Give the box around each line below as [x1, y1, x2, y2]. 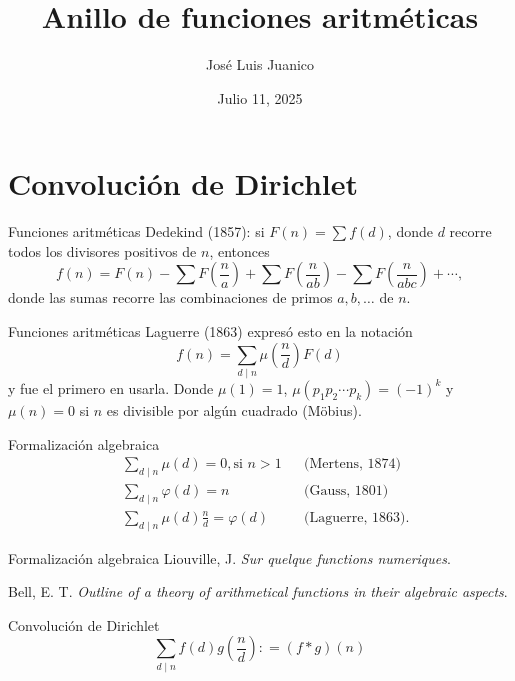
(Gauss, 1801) [304, 483, 389, 498]
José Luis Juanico [205, 54, 315, 75]
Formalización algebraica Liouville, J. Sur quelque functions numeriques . [8, 547, 451, 568]
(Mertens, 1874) [304, 457, 401, 472]
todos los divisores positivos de [8, 240, 197, 261]
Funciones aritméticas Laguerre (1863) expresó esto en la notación [8, 321, 413, 342]
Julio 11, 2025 [217, 87, 303, 108]
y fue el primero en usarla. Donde [8, 377, 214, 398]
